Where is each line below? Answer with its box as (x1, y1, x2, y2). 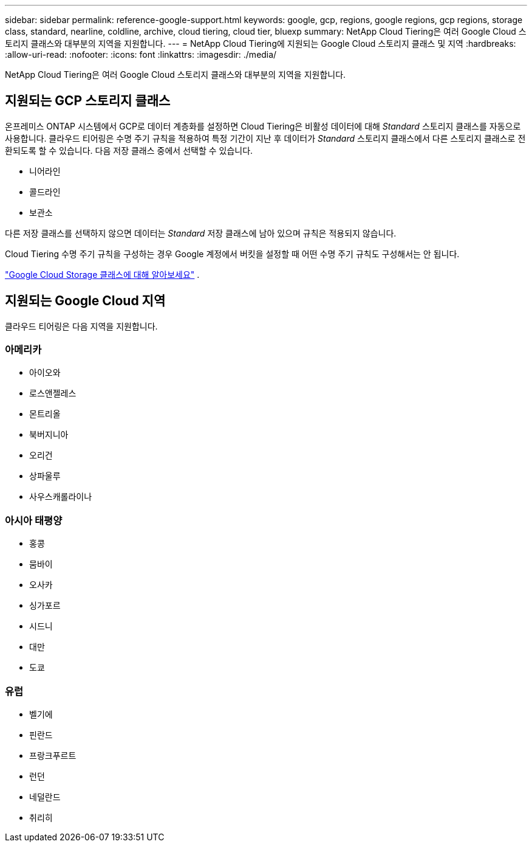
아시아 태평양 (5, 514, 63, 527)
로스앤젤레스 (29, 388, 77, 399)
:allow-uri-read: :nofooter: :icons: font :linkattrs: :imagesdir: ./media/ (5, 49, 277, 60)
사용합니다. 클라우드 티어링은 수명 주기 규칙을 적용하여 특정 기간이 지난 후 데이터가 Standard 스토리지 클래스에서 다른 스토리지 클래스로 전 (5, 133, 526, 143)
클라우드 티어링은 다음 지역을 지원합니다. (5, 320, 158, 331)
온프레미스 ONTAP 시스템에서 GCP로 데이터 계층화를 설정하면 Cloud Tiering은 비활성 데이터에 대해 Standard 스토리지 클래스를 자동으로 (5, 120, 521, 131)
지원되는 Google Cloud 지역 (5, 293, 166, 309)
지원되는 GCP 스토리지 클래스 (5, 93, 171, 109)
